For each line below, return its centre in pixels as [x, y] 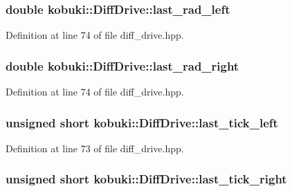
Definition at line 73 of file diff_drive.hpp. [95, 148]
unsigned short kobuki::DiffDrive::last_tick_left [142, 122]
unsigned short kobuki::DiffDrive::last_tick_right [146, 179]
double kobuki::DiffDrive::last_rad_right [122, 65]
